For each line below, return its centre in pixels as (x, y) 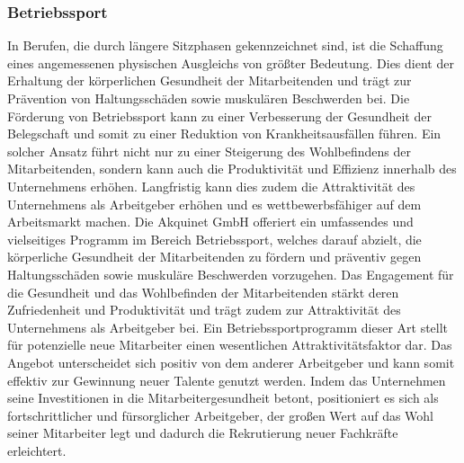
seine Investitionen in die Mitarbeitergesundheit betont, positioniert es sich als (223, 398)
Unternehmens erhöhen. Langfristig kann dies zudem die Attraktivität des (211, 186)
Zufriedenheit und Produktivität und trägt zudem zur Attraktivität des (204, 310)
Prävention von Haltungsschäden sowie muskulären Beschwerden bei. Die (209, 98)
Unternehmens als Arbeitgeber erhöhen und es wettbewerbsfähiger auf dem (214, 204)
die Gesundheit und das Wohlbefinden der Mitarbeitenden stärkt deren (203, 292)
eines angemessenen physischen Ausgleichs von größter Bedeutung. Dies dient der (231, 62)
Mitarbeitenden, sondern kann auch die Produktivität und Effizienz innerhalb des (232, 169)
